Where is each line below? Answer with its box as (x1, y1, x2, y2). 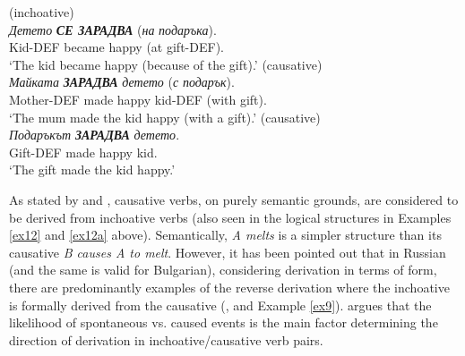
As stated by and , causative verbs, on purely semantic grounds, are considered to (9, 190, 459, 208)
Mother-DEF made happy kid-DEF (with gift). (9, 89, 267, 108)
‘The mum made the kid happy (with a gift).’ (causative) (9, 107, 321, 126)
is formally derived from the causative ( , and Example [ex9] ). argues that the (9, 295, 432, 314)
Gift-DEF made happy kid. (9, 142, 158, 161)
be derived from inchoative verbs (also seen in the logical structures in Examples (9, 208, 452, 226)
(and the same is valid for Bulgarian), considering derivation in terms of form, (9, 260, 437, 279)
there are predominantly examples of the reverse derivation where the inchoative (9, 277, 450, 296)
